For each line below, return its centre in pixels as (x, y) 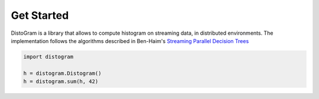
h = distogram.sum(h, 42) (61, 82)
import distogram (48, 57)
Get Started (40, 15)
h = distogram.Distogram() (62, 73)
